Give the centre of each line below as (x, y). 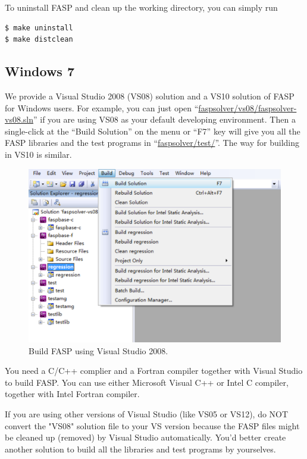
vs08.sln (19, 119)
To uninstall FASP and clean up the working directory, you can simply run (141, 7)
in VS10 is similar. (38, 154)
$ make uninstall (39, 28)
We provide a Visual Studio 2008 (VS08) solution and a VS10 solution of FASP (150, 96)
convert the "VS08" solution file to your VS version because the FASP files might (152, 425)
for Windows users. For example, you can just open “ (102, 107)
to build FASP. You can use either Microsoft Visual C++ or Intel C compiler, (147, 382)
